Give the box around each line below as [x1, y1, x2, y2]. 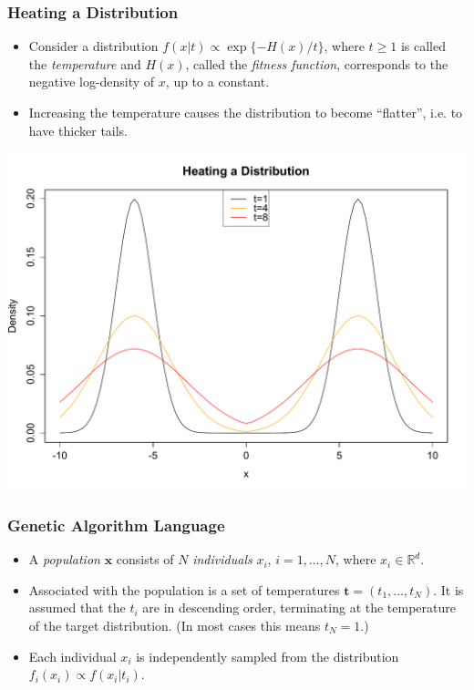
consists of [116, 550, 174, 569]
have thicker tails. [28, 120, 129, 139]
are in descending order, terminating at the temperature [142, 598, 456, 617]
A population [28, 550, 100, 569]
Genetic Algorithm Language [7, 513, 225, 536]
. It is [433, 580, 464, 599]
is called [400, 36, 446, 56]
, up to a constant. [165, 72, 270, 91]
